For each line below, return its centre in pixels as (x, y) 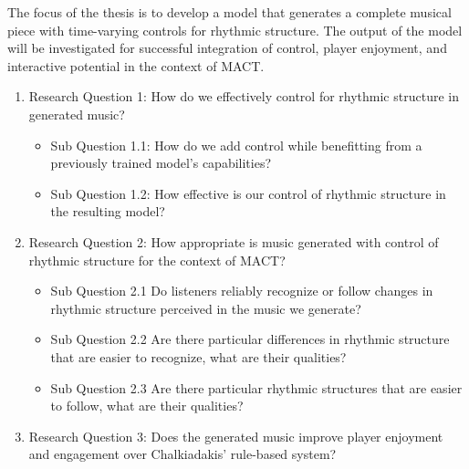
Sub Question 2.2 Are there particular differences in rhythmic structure (250, 339)
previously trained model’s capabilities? (161, 163)
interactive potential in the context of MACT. (136, 65)
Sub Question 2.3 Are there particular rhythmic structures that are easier (256, 387)
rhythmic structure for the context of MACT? (157, 260)
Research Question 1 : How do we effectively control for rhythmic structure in (244, 96)
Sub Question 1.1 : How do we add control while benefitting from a (236, 145)
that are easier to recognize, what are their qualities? (198, 356)
